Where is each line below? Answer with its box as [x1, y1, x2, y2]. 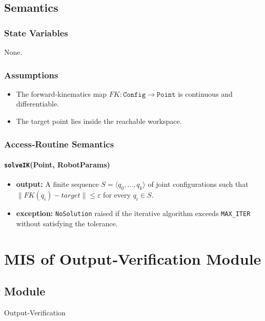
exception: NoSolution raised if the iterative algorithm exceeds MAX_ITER [16, 208, 251, 219]
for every [103, 189, 131, 200]
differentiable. [16, 98, 59, 109]
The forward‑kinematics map [16, 88, 107, 99]
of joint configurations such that [148, 179, 249, 189]
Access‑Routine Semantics [4, 137, 114, 150]
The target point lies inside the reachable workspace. [16, 116, 182, 126]
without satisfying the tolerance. [16, 218, 118, 228]
